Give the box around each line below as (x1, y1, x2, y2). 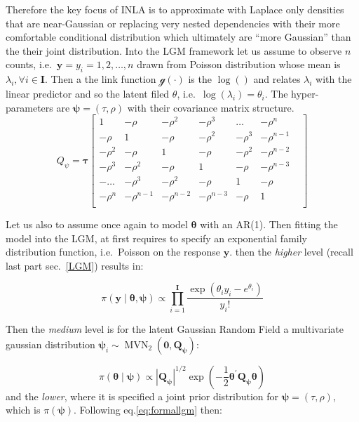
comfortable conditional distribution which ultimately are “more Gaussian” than (6, 29, 351, 44)
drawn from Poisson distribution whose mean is (137, 57, 341, 72)
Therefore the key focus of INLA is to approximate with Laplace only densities (6, 2, 344, 16)
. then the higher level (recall (229, 244, 353, 259)
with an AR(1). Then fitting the (200, 217, 338, 232)
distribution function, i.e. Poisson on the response (6, 244, 220, 259)
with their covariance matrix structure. (127, 100, 294, 114)
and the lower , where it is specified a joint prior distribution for (6, 388, 279, 403)
